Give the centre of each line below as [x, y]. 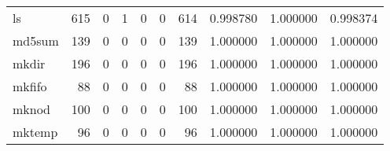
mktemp [35, 132]
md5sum [36, 41]
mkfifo [30, 86]
